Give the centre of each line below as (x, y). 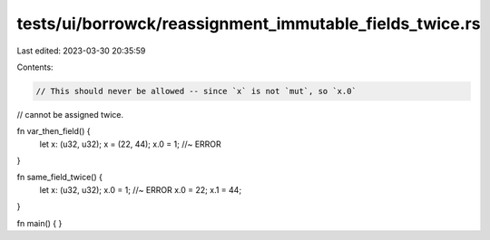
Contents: (35, 67)
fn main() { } (39, 223)
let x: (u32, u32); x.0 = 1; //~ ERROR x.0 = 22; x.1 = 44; (141, 189)
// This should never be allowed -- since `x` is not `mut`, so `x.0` (196, 91)
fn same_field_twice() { (60, 178)
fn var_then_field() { (54, 131)
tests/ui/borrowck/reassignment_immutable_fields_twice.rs (249, 24)
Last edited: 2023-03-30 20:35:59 (81, 51)
